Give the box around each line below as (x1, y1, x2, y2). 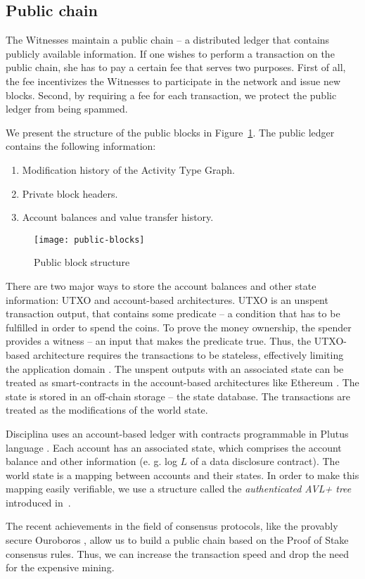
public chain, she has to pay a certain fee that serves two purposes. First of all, (6, 60, 346, 75)
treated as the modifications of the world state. (6, 402, 208, 417)
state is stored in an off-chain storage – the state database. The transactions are (6, 388, 350, 403)
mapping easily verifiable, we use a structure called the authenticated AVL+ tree (6, 481, 352, 496)
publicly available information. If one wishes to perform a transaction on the (6, 46, 335, 61)
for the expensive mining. (6, 560, 115, 575)
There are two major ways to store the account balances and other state (6, 278, 316, 293)
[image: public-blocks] (34, 234, 145, 245)
